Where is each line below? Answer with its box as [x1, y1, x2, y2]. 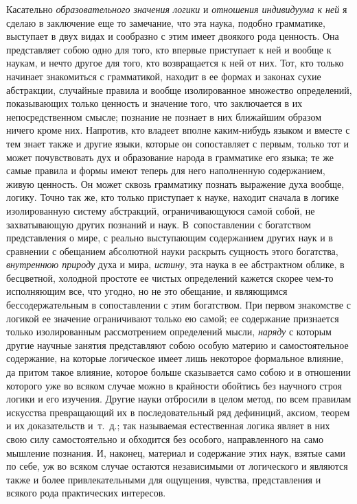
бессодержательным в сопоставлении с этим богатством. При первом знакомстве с [6, 298, 351, 312]
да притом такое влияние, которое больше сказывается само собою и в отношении [6, 365, 352, 379]
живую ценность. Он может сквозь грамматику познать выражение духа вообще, [6, 176, 345, 191]
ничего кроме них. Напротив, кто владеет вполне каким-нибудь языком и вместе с [6, 123, 350, 137]
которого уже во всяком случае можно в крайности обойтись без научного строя [6, 378, 342, 392]
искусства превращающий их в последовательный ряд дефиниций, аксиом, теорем [6, 405, 350, 419]
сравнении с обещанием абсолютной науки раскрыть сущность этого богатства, [6, 243, 338, 258]
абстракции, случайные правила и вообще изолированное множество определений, [6, 82, 352, 97]
